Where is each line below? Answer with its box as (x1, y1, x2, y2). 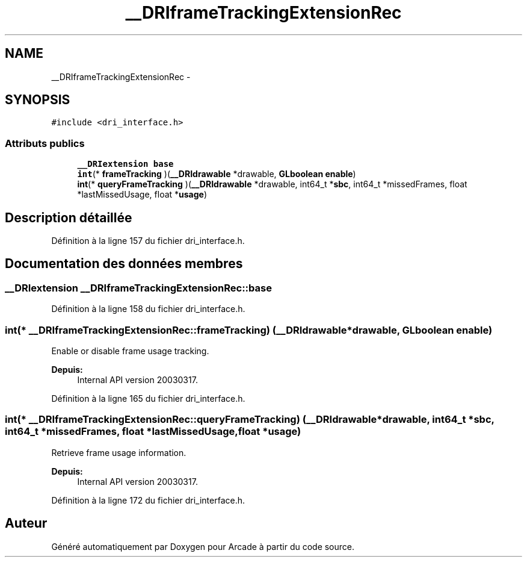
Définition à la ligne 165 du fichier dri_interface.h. (51, 393, 245, 404)
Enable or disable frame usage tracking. (51, 346, 209, 356)
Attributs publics (5, 137, 85, 149)
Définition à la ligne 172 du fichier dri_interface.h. (51, 495, 245, 505)
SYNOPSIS (5, 92, 70, 108)
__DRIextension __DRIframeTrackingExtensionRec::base (5, 281, 272, 294)
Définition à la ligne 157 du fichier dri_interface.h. (51, 236, 245, 246)
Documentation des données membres (5, 256, 243, 272)
